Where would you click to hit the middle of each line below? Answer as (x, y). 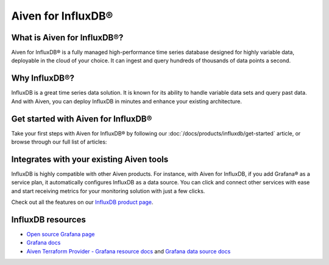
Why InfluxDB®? (43, 78)
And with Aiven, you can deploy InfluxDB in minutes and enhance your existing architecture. (127, 101)
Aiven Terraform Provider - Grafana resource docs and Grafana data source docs (129, 251)
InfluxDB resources (49, 220)
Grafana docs (44, 243)
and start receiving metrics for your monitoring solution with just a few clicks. (108, 191)
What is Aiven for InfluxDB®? (67, 38)
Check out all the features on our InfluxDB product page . (82, 202)
